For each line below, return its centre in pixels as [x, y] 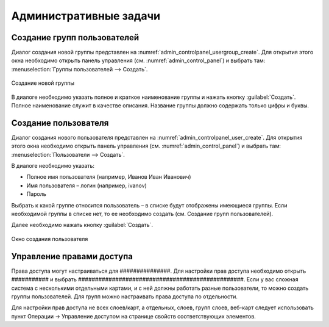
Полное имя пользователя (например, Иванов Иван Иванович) [109, 177]
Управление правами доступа [72, 256]
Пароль [37, 194]
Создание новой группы [43, 83]
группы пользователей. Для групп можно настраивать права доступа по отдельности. [124, 296]
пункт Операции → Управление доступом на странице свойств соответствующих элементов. [133, 316]
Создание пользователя [60, 123]
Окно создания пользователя [50, 239]
